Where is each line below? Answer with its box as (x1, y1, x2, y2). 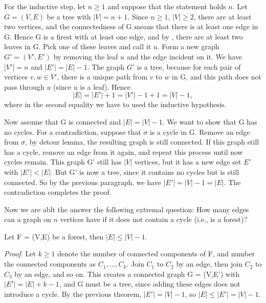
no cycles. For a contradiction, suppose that (4, 126, 141, 137)
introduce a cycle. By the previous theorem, (4, 288, 141, 299)
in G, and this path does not (172, 71, 261, 82)
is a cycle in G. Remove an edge (150, 126, 250, 137)
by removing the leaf (53, 51, 118, 62)
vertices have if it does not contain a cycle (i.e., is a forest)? (60, 214, 248, 225)
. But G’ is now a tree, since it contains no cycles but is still (51, 166, 239, 177)
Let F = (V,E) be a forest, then (4, 231, 104, 241)
